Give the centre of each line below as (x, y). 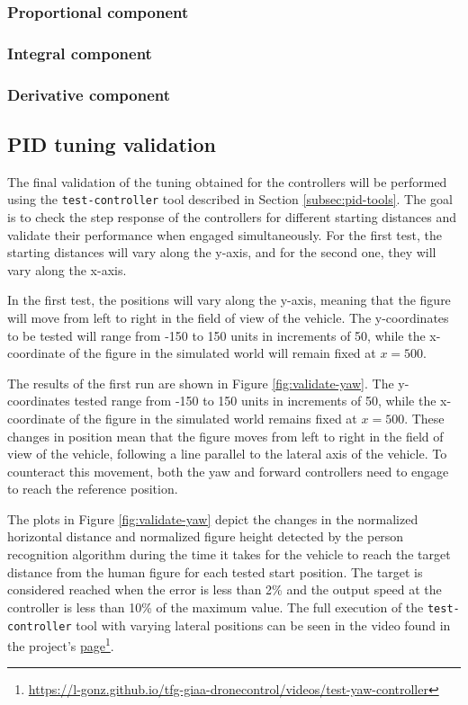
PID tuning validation (112, 143)
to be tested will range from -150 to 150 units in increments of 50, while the (216, 335)
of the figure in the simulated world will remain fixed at (222, 353)
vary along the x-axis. (67, 269)
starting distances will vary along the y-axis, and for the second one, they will (222, 252)
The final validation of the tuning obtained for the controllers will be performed (227, 181)
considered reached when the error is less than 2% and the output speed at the (225, 589)
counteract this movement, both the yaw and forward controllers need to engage (228, 471)
